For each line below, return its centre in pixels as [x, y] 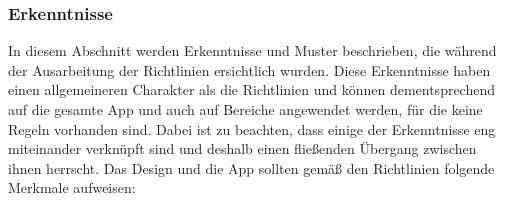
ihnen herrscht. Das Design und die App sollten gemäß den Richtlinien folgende [251, 167]
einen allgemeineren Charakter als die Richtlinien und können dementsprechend [252, 89]
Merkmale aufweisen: [72, 187]
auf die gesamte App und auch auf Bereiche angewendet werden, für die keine [245, 109]
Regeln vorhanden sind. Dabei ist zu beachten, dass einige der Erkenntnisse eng [252, 128]
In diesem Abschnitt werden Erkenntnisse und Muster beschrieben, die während [252, 50]
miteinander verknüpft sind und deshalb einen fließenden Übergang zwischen [242, 148]
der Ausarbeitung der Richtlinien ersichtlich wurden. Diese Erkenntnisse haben [249, 69]
